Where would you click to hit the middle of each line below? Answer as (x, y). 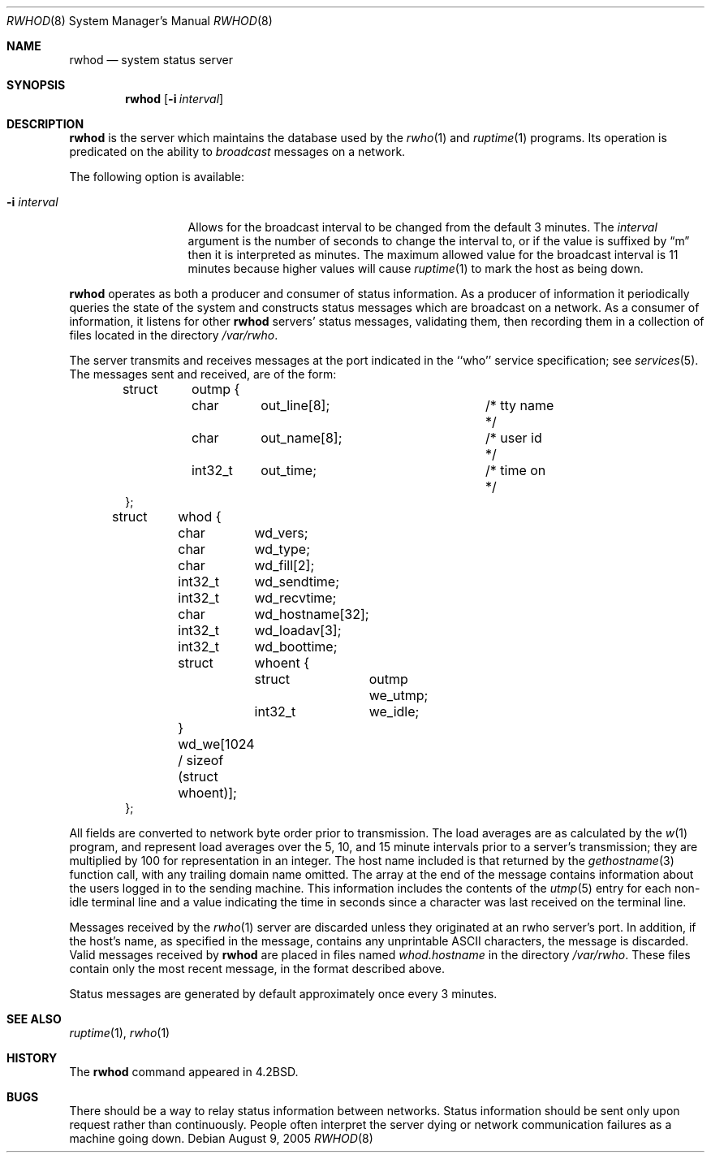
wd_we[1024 (216, 744)
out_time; (289, 470)
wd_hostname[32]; (312, 614)
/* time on (516, 470)
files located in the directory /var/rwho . (174, 335)
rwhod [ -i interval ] (175, 99)
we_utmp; (399, 695)
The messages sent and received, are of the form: (203, 374)
